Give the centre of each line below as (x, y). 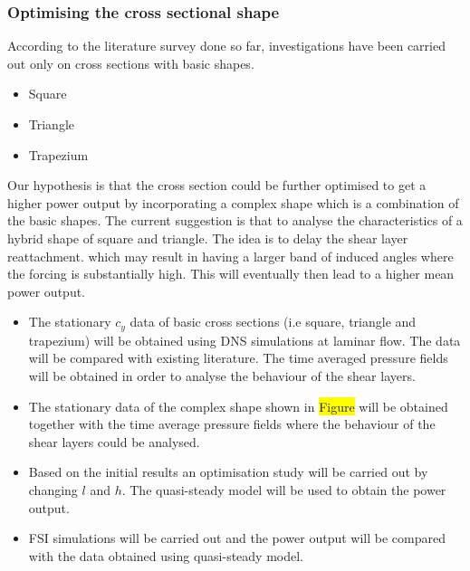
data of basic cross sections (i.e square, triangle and (273, 322)
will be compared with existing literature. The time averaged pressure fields (238, 358)
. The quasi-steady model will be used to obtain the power (284, 489)
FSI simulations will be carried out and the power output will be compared (237, 538)
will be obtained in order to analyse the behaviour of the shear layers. (222, 375)
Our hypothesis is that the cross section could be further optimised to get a (217, 185)
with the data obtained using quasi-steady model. (166, 555)
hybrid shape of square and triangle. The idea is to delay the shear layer (208, 238)
